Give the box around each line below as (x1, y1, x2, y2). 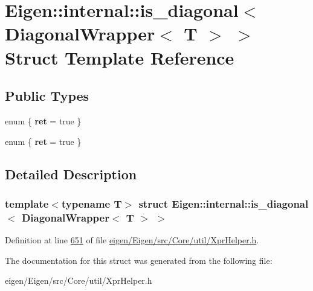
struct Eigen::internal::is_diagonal (138, 196, 309, 211)
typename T (61, 196, 122, 211)
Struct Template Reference (5, 45, 234, 69)
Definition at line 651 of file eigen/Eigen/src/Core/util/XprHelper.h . (5, 234, 259, 246)
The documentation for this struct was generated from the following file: (5, 254, 273, 266)
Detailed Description (5, 164, 137, 183)
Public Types (5, 86, 89, 105)
